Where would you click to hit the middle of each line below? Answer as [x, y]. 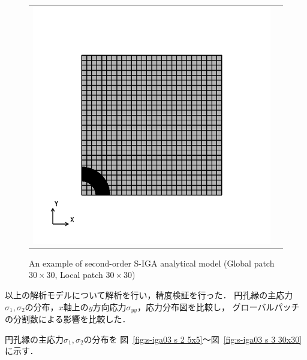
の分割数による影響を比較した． [68, 319]
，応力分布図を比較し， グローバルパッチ [218, 306]
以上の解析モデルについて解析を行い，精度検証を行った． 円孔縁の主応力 [149, 295]
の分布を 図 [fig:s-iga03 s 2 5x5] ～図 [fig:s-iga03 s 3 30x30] [193, 339]
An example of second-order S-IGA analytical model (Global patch [152, 263]
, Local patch [79, 275]
